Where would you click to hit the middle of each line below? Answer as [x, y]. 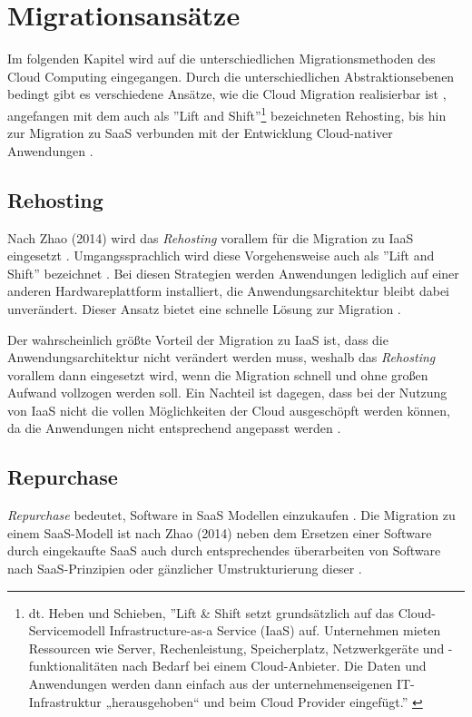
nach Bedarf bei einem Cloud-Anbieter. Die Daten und [274, 666]
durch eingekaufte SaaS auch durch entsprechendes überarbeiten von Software [224, 550]
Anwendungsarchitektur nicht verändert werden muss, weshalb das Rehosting [221, 357]
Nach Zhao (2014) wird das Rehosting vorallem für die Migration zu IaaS [211, 237]
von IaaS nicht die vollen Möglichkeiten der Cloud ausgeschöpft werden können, [229, 410]
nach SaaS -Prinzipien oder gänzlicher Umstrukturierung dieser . [185, 569]
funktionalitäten [73, 666]
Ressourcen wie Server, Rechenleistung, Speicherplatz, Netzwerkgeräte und [236, 648]
